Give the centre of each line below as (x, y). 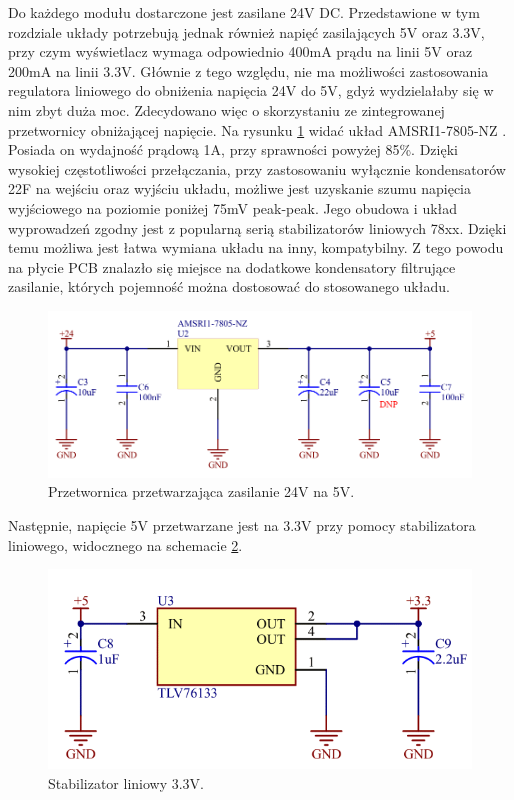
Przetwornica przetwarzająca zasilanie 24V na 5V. (201, 491)
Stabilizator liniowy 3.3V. (126, 782)
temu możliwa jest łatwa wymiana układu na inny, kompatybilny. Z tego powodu (256, 247)
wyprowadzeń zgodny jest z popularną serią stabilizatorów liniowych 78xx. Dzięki (257, 227)
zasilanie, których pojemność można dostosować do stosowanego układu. (229, 286)
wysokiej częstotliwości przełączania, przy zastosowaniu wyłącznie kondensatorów (257, 168)
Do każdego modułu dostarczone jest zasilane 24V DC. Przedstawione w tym (244, 12)
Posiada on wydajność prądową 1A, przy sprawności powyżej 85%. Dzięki (233, 149)
